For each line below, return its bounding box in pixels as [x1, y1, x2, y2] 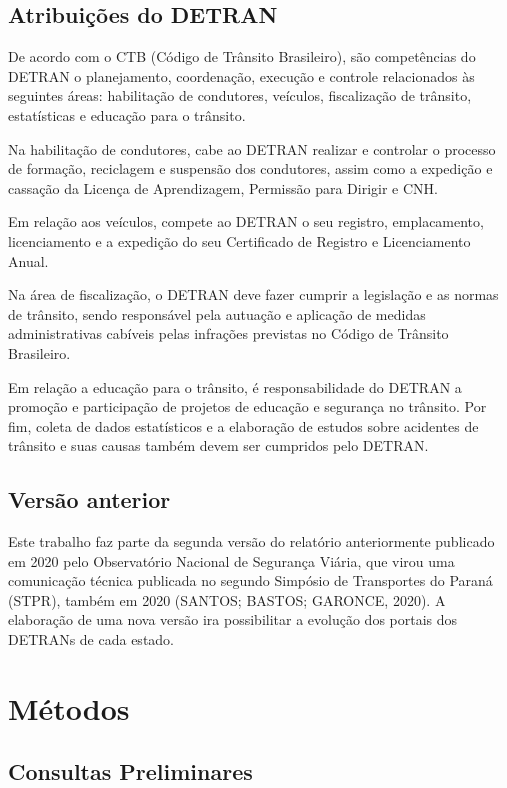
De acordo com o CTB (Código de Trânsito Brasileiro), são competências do [8, 46, 476, 67]
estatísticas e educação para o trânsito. [8, 104, 246, 125]
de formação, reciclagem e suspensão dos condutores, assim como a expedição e [8, 158, 493, 179]
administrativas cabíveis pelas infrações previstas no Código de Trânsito [8, 323, 449, 344]
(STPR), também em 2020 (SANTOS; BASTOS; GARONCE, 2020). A [8, 589, 446, 610]
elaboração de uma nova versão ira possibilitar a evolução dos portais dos [8, 609, 458, 630]
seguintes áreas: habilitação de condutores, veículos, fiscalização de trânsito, [8, 85, 472, 106]
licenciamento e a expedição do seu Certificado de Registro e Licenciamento [8, 230, 471, 251]
